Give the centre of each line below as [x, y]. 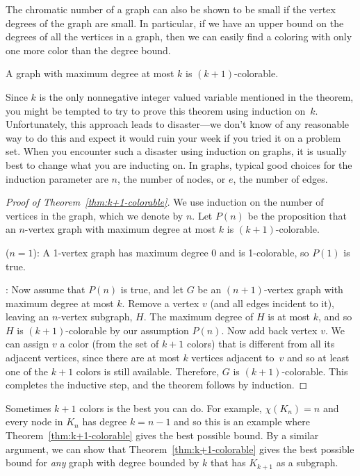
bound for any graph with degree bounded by [103, 462]
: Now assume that [46, 289]
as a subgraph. [307, 462]
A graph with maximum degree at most [90, 73]
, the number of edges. [280, 178]
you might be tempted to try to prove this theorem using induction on [156, 110]
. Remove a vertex [161, 303]
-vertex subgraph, [95, 317]
